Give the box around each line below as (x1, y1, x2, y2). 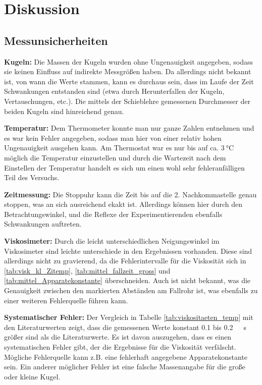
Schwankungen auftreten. (4, 218, 82, 229)
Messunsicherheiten (4, 32, 108, 48)
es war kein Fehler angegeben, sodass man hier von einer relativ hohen (4, 132, 222, 143)
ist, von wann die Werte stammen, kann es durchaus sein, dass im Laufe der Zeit (4, 76, 254, 86)
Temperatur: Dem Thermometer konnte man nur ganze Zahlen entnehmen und (4, 123, 254, 133)
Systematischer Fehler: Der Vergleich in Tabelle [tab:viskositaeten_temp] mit (4, 312, 253, 322)
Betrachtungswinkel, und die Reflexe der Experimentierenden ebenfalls (4, 208, 223, 219)
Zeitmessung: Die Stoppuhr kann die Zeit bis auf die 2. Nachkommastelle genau (4, 189, 257, 199)
